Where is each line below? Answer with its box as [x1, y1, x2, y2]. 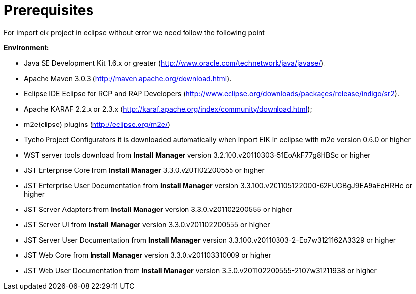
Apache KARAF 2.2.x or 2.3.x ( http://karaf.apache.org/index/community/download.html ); [24, 104, 312, 113]
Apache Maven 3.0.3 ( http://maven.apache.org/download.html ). [24, 74, 231, 83]
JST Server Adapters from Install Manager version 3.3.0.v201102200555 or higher [24, 205, 293, 213]
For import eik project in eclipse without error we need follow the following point [4, 28, 265, 37]
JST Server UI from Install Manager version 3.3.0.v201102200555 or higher [24, 220, 270, 229]
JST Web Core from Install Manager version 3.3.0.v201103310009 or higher [24, 251, 271, 259]
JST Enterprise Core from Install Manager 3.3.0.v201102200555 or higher [24, 166, 265, 174]
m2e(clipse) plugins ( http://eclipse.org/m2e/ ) [24, 120, 171, 128]
